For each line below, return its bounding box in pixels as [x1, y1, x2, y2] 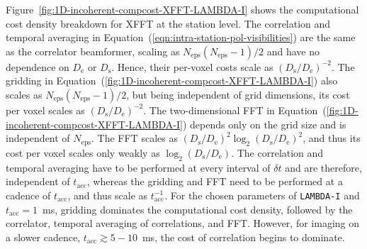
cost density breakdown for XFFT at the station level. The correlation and [6, 16, 331, 31]
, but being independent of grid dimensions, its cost [126, 87, 350, 101]
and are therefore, [285, 160, 362, 175]
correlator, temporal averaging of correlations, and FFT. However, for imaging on [6, 216, 359, 231]
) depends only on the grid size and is [182, 116, 346, 131]
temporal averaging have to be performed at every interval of [6, 160, 271, 175]
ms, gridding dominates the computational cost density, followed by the [43, 201, 353, 216]
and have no [266, 43, 320, 58]
